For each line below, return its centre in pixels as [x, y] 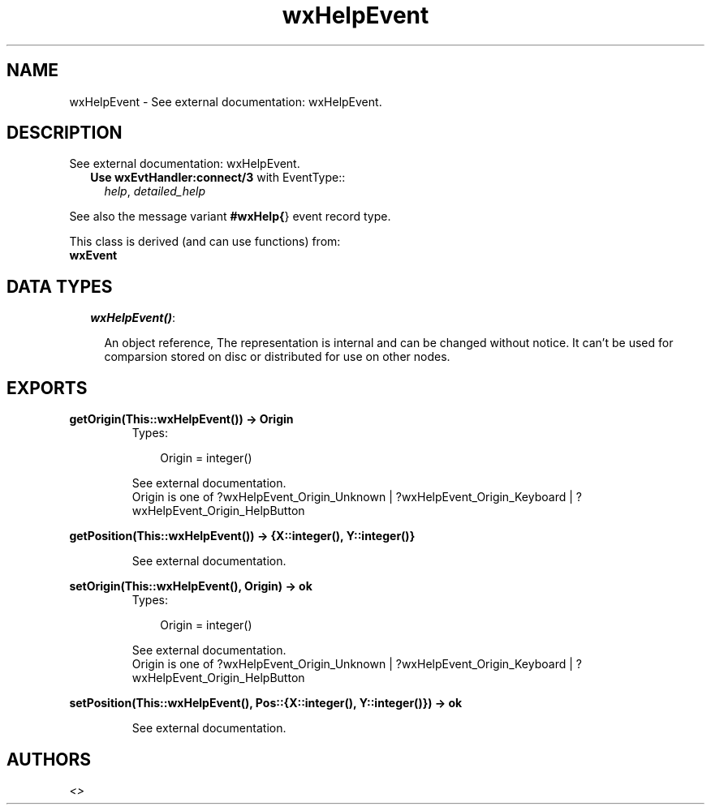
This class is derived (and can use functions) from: [205, 242]
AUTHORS [49, 759]
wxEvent [93, 255]
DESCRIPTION [65, 133]
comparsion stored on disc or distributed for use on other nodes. [277, 357]
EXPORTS [47, 388]
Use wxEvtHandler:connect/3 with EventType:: [218, 178]
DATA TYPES [60, 286]
